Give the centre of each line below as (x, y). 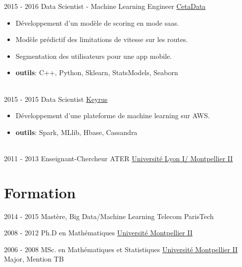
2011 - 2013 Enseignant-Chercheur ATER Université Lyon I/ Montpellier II (119, 158)
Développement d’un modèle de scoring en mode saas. (97, 22)
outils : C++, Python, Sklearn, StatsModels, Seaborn (97, 72)
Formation (40, 192)
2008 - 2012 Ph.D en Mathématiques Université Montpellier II (98, 233)
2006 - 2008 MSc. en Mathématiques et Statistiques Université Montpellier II (121, 249)
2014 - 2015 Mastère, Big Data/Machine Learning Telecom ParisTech (109, 216)
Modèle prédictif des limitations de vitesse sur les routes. (102, 39)
